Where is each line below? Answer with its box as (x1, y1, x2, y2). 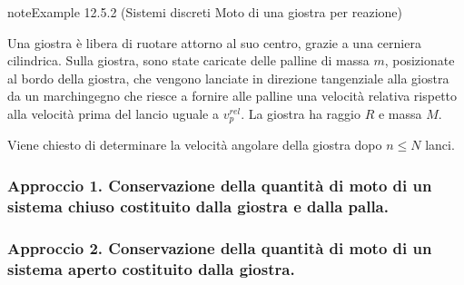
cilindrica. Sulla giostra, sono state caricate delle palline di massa (7, 51, 370, 70)
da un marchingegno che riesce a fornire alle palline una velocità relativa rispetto (7, 86, 458, 105)
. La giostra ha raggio (241, 103, 360, 123)
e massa (378, 103, 422, 123)
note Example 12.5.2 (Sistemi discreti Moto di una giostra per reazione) (7, 3, 402, 21)
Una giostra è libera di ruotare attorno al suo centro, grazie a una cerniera (7, 33, 421, 52)
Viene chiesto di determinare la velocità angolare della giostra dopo (7, 135, 382, 154)
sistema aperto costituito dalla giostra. (7, 257, 295, 280)
